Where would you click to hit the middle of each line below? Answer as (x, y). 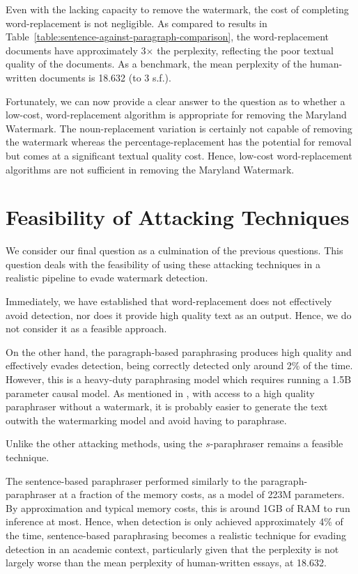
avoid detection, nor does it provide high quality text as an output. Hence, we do (179, 315)
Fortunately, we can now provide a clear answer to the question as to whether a (176, 101)
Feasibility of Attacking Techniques (178, 217)
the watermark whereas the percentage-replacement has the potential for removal (179, 142)
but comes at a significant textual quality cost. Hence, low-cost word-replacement (179, 155)
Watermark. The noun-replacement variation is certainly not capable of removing (179, 128)
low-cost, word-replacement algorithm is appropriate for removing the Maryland (176, 115)
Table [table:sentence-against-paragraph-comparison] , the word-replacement (167, 37)
